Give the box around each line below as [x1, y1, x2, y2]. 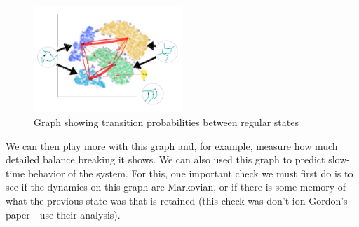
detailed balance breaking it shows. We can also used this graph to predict [6, 152, 325, 167]
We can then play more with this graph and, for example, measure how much [6, 138, 338, 153]
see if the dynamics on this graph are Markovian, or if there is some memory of [6, 179, 346, 194]
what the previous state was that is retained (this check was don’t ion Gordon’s [6, 193, 348, 207]
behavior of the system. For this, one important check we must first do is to [27, 165, 353, 180]
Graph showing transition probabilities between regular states [34, 114, 299, 129]
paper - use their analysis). [6, 207, 121, 221]
